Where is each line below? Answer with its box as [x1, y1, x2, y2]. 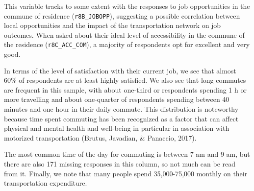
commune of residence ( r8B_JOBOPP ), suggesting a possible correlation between [4, 10, 240, 21]
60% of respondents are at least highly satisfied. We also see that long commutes [4, 75, 246, 85]
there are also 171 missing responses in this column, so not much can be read [4, 159, 236, 169]
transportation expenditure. [4, 178, 87, 188]
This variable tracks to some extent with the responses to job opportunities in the [4, 1, 250, 11]
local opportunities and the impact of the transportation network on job [4, 20, 221, 30]
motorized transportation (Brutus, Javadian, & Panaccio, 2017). [4, 132, 197, 143]
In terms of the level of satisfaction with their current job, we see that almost [4, 65, 236, 75]
